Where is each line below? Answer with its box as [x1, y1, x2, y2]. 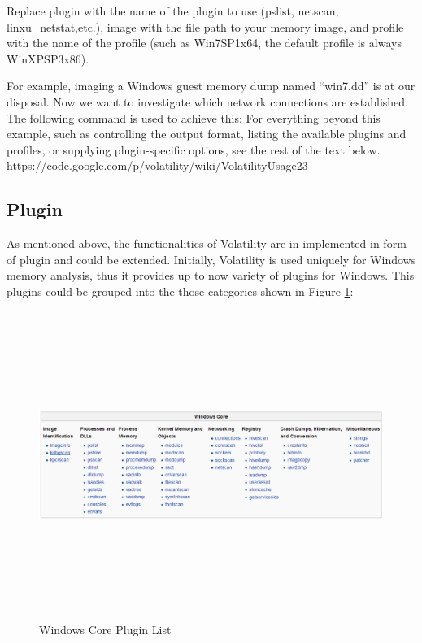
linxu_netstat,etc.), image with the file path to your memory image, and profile [7, 18, 404, 35]
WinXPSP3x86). [7, 50, 89, 67]
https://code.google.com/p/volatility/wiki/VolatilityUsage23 [7, 157, 308, 174]
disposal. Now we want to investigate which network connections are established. [7, 93, 408, 110]
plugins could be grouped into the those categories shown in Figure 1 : [7, 282, 354, 299]
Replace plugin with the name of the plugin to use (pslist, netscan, [7, 2, 339, 19]
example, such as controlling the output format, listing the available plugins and [7, 125, 407, 142]
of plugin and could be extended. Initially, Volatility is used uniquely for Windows [7, 250, 416, 267]
